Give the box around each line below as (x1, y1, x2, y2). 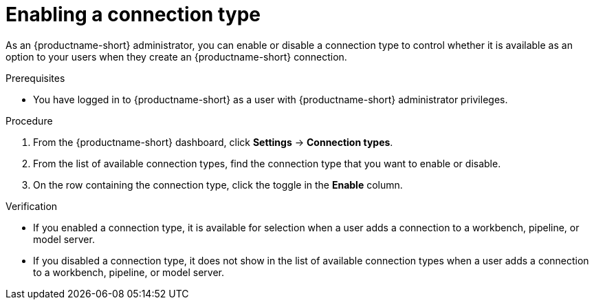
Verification (5, 200, 58, 212)
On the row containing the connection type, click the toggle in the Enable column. (33, 178, 403, 191)
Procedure (5, 114, 53, 127)
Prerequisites (5, 72, 65, 84)
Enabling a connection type (5, 3, 261, 26)
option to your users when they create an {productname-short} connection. (5, 50, 347, 63)
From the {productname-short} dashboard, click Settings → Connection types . (33, 136, 393, 148)
